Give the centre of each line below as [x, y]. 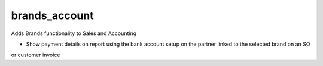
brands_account [52, 15]
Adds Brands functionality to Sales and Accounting [74, 33]
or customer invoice [36, 55]
